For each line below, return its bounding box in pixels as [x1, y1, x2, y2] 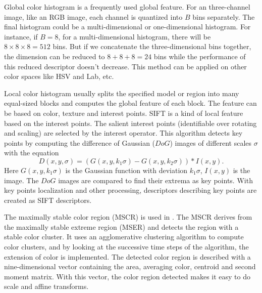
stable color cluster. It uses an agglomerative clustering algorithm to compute [4, 231, 244, 242]
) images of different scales [170, 137, 252, 148]
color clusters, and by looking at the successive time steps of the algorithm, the [4, 241, 249, 252]
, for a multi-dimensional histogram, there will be [58, 31, 211, 41]
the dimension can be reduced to [4, 51, 105, 61]
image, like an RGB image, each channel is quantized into [4, 11, 183, 22]
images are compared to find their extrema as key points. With [58, 175, 253, 185]
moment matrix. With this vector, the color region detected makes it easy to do [4, 271, 250, 281]
